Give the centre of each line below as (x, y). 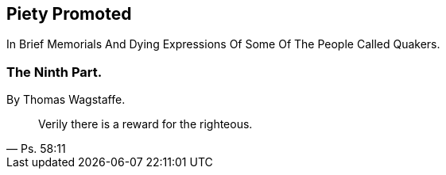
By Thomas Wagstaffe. (66, 100)
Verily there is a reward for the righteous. (145, 124)
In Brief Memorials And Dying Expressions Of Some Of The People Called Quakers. (223, 44)
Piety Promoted (69, 14)
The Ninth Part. (54, 72)
